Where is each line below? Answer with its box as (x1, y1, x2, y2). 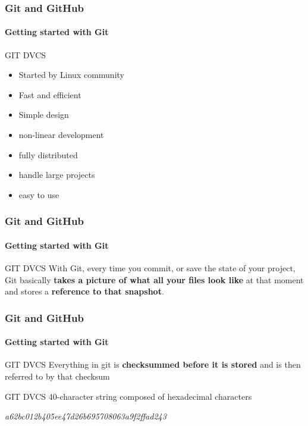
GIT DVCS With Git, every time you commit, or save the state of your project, (5, 262, 296, 274)
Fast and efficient (18, 88, 81, 101)
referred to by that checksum (5, 370, 110, 383)
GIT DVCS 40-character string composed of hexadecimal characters (5, 390, 252, 402)
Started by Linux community (18, 68, 124, 81)
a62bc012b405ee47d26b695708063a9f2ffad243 (5, 410, 166, 422)
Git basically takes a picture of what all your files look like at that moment (5, 273, 304, 286)
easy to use (18, 188, 59, 201)
